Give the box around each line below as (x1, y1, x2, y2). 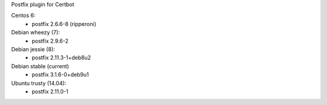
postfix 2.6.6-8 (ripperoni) (31, 20, 96, 27)
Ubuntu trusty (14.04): (11, 79, 67, 87)
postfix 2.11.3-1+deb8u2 (31, 54, 91, 62)
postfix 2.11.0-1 (31, 87, 69, 95)
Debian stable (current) (11, 62, 70, 69)
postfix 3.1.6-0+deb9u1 (31, 71, 89, 78)
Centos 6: (11, 12, 36, 19)
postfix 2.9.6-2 (31, 37, 69, 45)
